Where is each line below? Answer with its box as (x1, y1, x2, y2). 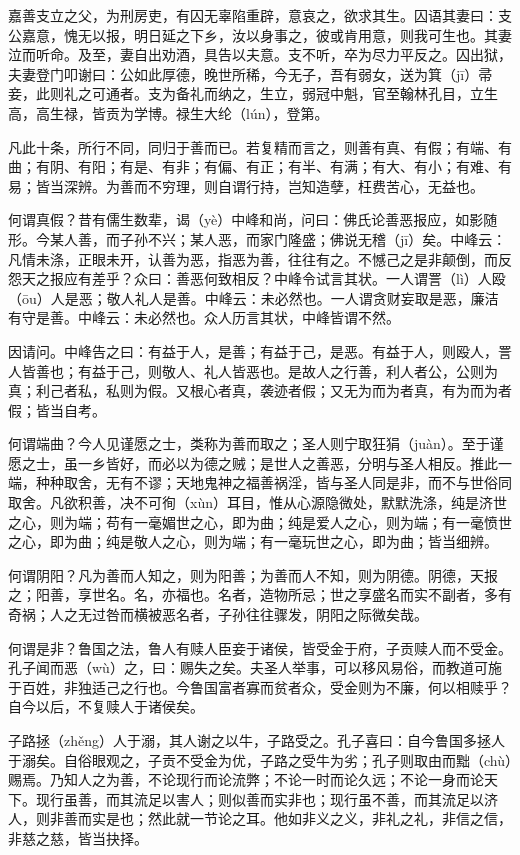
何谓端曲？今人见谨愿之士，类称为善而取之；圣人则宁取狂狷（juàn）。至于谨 (8, 433, 504, 454)
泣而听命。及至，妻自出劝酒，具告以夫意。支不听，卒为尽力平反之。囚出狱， (8, 44, 512, 65)
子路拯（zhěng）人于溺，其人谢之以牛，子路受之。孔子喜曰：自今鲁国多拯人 (8, 730, 505, 750)
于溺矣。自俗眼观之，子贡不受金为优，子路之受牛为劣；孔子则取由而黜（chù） (8, 749, 512, 770)
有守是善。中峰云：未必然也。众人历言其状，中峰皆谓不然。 (8, 307, 400, 328)
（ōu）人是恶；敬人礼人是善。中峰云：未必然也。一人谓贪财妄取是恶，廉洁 (8, 287, 499, 308)
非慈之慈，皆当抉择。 (8, 827, 148, 848)
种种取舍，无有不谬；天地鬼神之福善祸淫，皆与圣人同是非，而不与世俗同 (35, 472, 512, 493)
